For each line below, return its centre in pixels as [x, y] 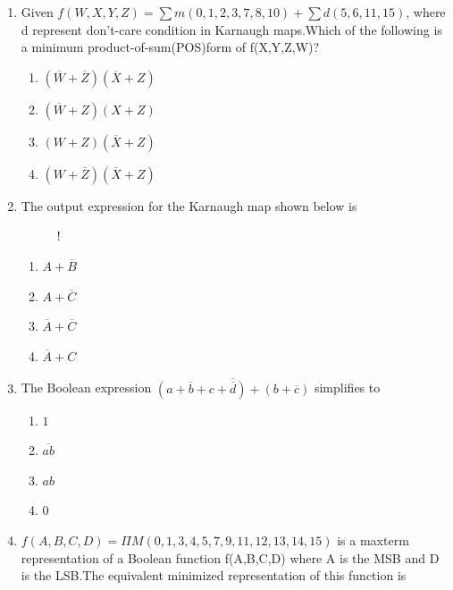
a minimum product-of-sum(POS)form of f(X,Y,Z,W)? [170, 47]
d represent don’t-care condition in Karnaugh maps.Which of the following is [231, 29]
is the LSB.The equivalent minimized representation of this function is [214, 575]
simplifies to [347, 388]
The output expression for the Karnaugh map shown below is [189, 205]
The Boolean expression [86, 388]
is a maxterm [373, 539]
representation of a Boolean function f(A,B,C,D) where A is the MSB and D [230, 557]
